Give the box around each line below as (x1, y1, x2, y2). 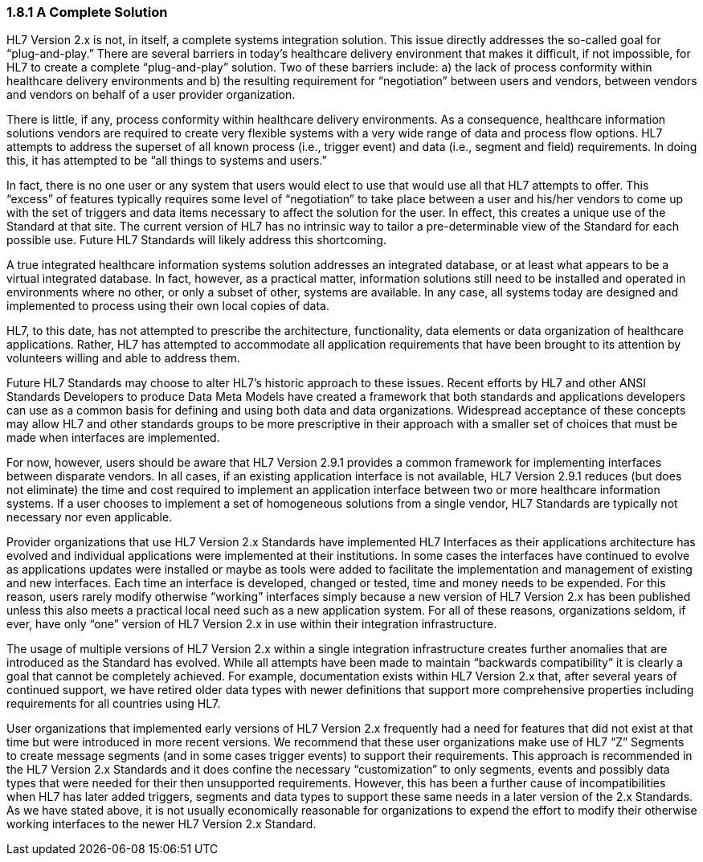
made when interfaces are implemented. (6, 431, 220, 445)
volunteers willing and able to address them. (6, 351, 240, 366)
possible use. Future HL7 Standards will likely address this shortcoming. (6, 233, 386, 247)
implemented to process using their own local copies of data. (6, 299, 329, 313)
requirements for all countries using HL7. (6, 697, 221, 711)
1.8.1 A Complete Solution (6, 4, 168, 20)
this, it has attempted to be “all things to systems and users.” (6, 153, 327, 168)
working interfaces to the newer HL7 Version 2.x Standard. (6, 817, 317, 831)
